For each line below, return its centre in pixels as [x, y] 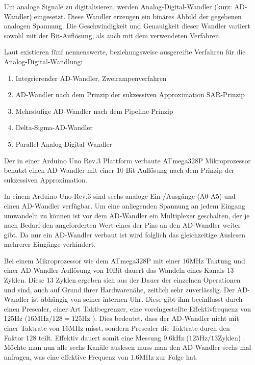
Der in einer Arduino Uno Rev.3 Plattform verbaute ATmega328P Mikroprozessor [127, 160]
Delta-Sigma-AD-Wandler [54, 127]
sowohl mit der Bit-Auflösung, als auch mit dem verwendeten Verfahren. [113, 35]
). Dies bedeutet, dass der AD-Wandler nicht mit [166, 318]
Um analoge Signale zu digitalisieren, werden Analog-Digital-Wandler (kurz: [118, 6]
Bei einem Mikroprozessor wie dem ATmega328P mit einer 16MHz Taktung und [125, 260]
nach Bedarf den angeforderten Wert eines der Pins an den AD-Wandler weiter [122, 225]
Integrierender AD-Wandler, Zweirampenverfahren [91, 78]
